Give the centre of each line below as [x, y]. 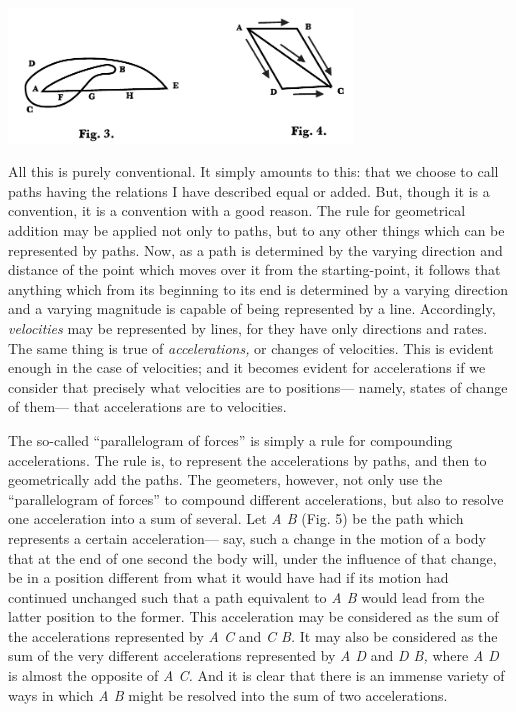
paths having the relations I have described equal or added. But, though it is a [249, 190]
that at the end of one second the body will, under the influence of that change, [252, 557]
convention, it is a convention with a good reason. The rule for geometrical [237, 210]
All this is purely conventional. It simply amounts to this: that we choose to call [253, 171]
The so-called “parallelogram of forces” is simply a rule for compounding [230, 439]
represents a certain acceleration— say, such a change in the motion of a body [247, 537]
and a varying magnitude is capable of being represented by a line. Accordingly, [252, 308]
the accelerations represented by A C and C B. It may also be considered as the [253, 635]
